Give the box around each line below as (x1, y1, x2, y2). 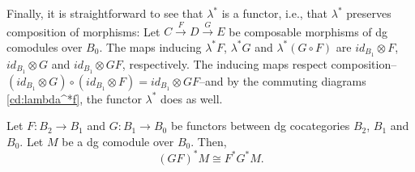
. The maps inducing (99, 38, 202, 55)
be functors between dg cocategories (170, 117, 350, 134)
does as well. (160, 90, 223, 107)
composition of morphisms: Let (6, 23, 160, 40)
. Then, (190, 132, 227, 149)
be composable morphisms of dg (229, 23, 388, 40)
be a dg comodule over (62, 132, 174, 149)
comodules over (6, 38, 83, 55)
